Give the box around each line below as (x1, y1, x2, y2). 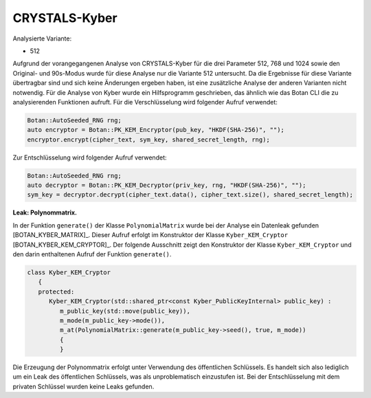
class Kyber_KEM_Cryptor (27, 268, 111, 276)
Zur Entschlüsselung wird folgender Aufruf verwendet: (12, 153, 167, 162)
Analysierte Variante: (12, 34, 72, 43)
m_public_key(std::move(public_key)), (59, 307, 190, 315)
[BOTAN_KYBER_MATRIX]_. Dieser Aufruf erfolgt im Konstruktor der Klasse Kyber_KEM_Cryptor (12, 231, 289, 239)
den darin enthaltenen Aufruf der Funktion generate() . (12, 250, 172, 258)
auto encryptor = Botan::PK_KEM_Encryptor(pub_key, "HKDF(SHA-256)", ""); (27, 126, 285, 134)
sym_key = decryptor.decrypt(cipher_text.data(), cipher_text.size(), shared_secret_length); (27, 191, 354, 199)
